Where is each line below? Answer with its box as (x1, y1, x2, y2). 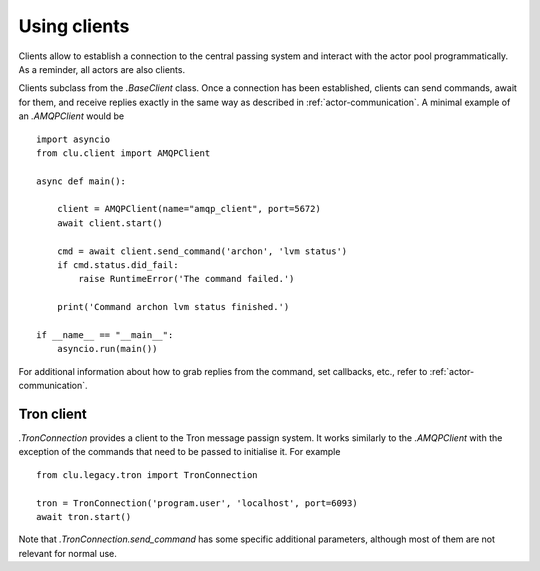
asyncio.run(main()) (56, 343, 158, 355)
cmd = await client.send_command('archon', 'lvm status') (56, 245, 348, 257)
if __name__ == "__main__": (36, 329, 174, 340)
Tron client (18, 405, 87, 422)
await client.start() (56, 217, 164, 229)
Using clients (18, 15, 130, 37)
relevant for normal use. (18, 547, 117, 559)
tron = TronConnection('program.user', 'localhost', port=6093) (36, 497, 359, 509)
